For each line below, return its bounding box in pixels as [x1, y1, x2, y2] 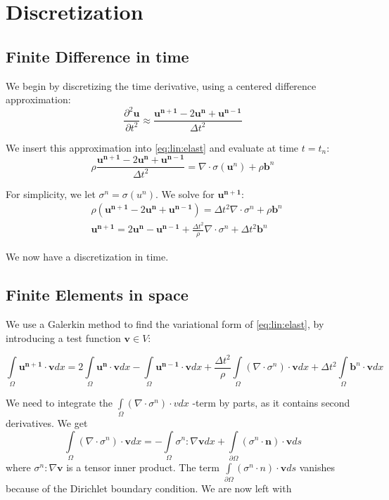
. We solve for [155, 186, 215, 201]
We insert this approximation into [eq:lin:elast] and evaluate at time [6, 140, 299, 154]
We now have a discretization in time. [6, 249, 169, 264]
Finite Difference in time [6, 45, 189, 67]
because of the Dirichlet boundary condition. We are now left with [6, 481, 292, 496]
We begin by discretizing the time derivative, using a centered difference [6, 78, 317, 93]
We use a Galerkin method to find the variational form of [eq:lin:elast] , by [6, 317, 324, 331]
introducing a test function [6, 330, 121, 345]
